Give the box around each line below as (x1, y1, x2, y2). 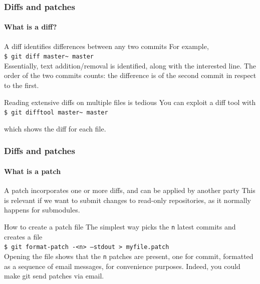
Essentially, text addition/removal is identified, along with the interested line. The (4, 60, 256, 70)
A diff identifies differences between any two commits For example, (4, 40, 209, 51)
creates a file (4, 231, 43, 241)
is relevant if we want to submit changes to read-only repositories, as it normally (4, 194, 251, 205)
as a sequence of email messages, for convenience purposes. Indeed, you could (4, 260, 240, 271)
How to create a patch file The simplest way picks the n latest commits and (4, 221, 236, 231)
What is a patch (4, 165, 61, 176)
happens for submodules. (4, 204, 80, 215)
